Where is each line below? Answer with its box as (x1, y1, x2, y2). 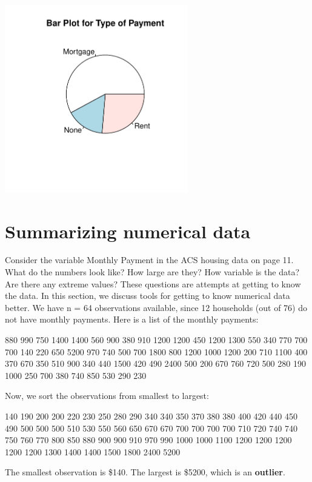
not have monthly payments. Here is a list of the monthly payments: (5, 313, 259, 326)
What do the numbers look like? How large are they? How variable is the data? (5, 266, 299, 278)
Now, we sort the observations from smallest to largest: (5, 389, 209, 402)
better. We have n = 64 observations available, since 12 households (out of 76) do (5, 301, 307, 313)
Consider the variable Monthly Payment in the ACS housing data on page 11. (5, 253, 294, 266)
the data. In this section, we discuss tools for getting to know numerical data (5, 289, 290, 302)
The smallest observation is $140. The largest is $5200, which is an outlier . (5, 466, 285, 478)
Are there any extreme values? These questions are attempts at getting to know (5, 277, 301, 290)
